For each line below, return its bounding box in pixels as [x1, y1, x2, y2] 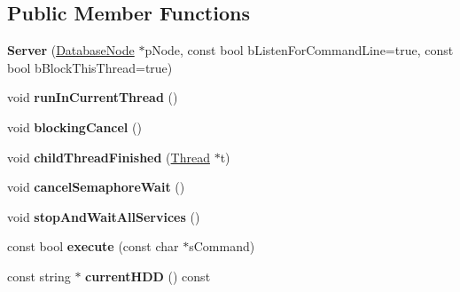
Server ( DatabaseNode [7, 41, 135, 59]
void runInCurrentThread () [7, 88, 178, 107]
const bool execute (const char [7, 237, 179, 256]
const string [7, 266, 71, 285]
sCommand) [189, 237, 255, 256]
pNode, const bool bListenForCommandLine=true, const [144, 41, 454, 59]
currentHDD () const [85, 266, 211, 285]
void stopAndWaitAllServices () [7, 207, 200, 225]
